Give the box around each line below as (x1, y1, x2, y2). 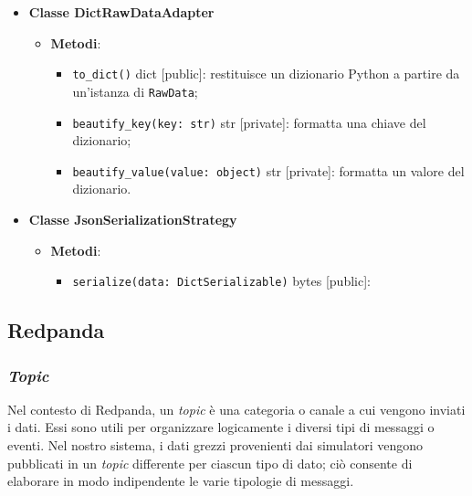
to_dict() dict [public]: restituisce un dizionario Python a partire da (72, 64, 460, 83)
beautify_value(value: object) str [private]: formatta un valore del (72, 161, 465, 180)
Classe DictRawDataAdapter (28, 3, 215, 21)
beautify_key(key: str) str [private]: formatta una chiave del (72, 112, 426, 132)
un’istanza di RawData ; (72, 81, 198, 100)
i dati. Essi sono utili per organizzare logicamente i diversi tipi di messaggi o (7, 417, 435, 437)
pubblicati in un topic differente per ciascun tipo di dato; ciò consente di (7, 453, 413, 472)
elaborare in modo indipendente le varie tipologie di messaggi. (7, 471, 354, 491)
